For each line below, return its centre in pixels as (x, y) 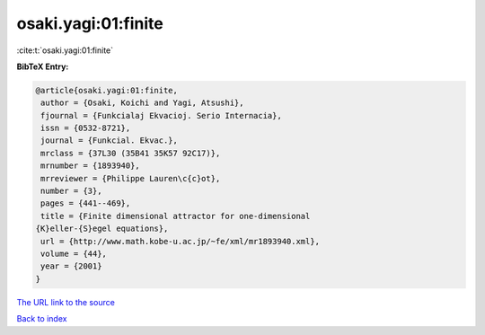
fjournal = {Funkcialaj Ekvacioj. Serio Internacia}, (161, 115)
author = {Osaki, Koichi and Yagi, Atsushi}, (142, 103)
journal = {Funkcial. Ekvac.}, (110, 141)
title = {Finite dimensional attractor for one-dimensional (176, 216)
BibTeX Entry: (43, 66)
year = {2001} (71, 266)
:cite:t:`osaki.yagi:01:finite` (65, 50)
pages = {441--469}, (86, 203)
